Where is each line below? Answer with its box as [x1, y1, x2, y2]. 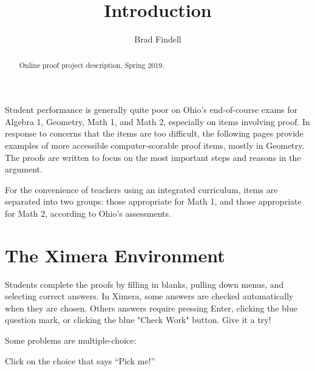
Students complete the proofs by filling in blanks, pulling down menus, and [5, 277, 284, 290]
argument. [5, 163, 42, 175]
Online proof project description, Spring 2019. [19, 60, 164, 70]
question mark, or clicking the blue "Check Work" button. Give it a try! [5, 313, 271, 326]
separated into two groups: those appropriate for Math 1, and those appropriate [5, 195, 302, 208]
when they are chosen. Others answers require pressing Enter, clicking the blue [5, 301, 297, 314]
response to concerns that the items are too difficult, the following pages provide [5, 127, 304, 140]
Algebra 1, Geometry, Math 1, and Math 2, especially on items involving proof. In [5, 115, 310, 128]
